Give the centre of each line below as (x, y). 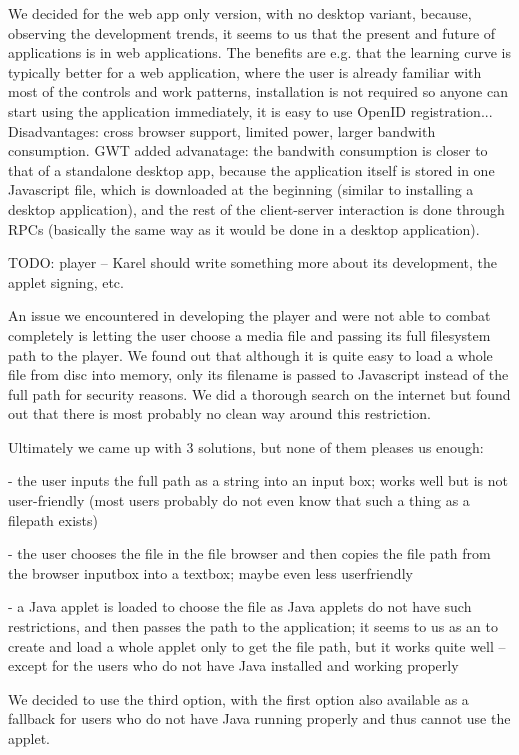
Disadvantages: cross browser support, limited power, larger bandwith (222, 130)
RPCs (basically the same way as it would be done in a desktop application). (244, 228)
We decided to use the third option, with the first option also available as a (238, 698)
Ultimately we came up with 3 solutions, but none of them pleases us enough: (246, 446)
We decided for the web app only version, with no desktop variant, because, (240, 13)
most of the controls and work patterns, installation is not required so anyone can (258, 91)
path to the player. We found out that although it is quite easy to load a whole (250, 354)
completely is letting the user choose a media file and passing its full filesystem (249, 334)
